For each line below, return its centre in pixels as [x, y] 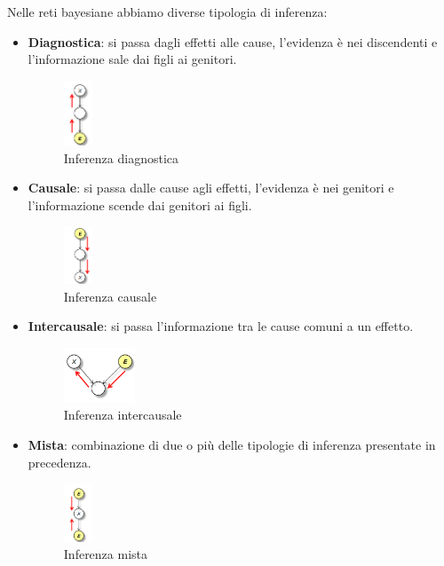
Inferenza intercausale [123, 415]
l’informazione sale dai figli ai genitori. [132, 59]
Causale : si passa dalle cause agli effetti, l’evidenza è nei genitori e [211, 188]
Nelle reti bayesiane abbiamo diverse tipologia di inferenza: [167, 12]
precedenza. [59, 462]
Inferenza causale [110, 296]
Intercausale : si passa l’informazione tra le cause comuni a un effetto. [221, 326]
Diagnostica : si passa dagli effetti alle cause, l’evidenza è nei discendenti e [233, 41]
